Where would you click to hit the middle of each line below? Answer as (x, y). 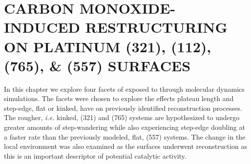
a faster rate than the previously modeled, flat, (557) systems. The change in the (125, 136)
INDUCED (42, 27)
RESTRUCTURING (156, 27)
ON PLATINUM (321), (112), (108, 46)
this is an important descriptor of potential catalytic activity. (95, 155)
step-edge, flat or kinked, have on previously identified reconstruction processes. (123, 108)
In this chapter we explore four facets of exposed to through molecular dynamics (124, 89)
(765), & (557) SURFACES (97, 65)
